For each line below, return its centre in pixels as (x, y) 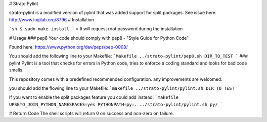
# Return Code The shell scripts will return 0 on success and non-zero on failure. (91, 114)
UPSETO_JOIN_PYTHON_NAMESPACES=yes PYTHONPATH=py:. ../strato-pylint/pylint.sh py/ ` (116, 104)
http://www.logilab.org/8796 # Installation (51, 19)
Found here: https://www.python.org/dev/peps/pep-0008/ (68, 47)
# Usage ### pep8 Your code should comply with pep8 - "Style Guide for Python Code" (99, 38)
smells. (17, 70)
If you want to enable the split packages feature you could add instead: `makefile (94, 97)
